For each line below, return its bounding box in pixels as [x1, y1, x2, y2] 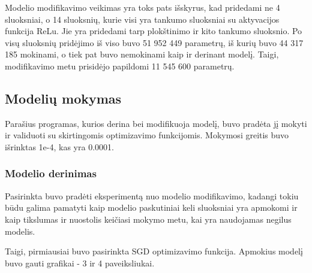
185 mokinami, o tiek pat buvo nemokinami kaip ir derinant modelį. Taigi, [5, 48, 279, 60]
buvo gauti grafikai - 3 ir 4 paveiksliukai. [5, 256, 155, 269]
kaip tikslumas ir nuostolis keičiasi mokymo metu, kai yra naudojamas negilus [5, 213, 292, 225]
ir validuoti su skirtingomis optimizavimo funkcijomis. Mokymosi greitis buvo [5, 129, 289, 141]
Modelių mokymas [5, 89, 122, 107]
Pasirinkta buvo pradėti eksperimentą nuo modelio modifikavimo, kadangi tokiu [5, 189, 299, 202]
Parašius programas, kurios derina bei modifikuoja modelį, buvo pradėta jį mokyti [5, 117, 307, 129]
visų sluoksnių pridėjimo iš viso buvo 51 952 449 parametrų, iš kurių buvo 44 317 [5, 36, 304, 48]
